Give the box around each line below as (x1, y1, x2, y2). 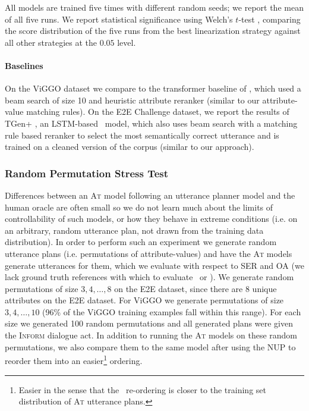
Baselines (5, 59, 43, 71)
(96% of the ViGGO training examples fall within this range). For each (42, 305, 301, 318)
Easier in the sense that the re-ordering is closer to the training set (18, 383, 266, 396)
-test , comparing (238, 12, 301, 25)
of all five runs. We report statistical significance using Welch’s (5, 12, 233, 25)
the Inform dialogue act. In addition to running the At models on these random (5, 329, 298, 341)
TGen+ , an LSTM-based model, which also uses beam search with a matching (5, 117, 298, 129)
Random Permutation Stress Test (5, 165, 169, 180)
